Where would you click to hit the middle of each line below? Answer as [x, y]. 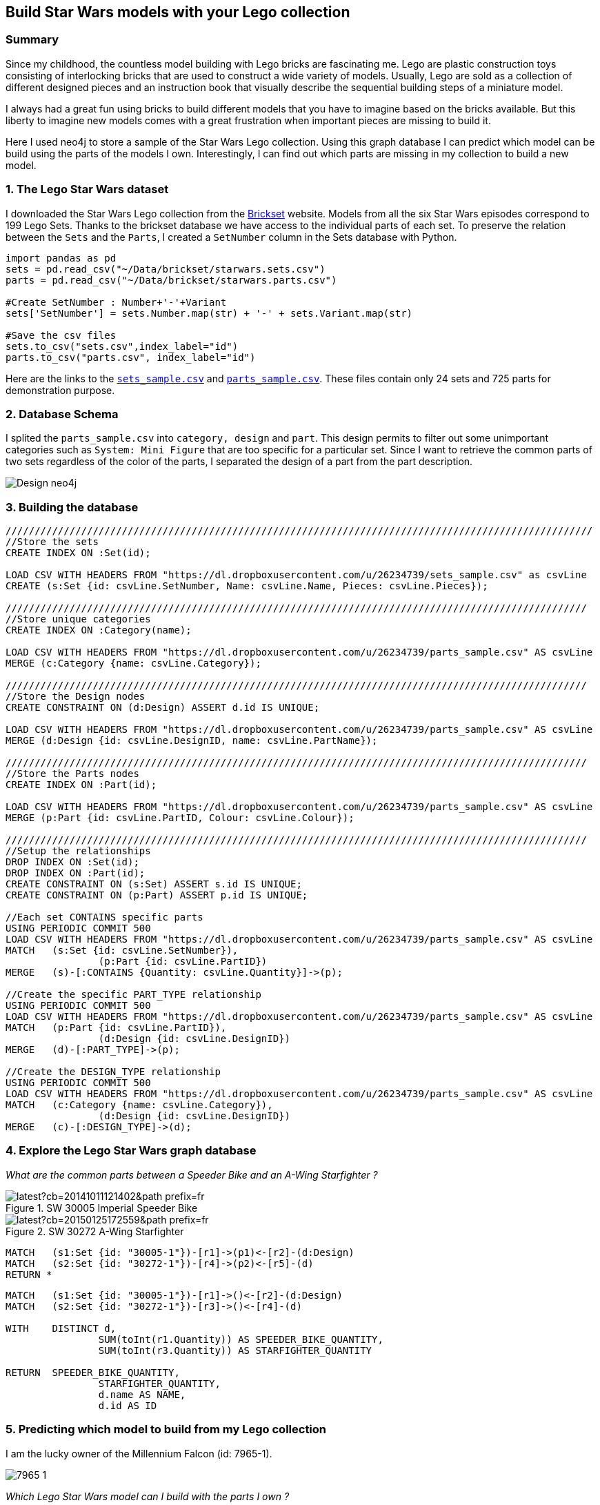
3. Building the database [72, 507]
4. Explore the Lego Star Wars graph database [131, 1151]
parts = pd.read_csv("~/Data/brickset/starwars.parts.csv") [171, 280]
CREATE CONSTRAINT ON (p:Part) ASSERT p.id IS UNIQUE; [157, 895]
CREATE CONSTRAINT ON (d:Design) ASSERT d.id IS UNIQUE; [163, 708]
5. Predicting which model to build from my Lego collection [166, 1429]
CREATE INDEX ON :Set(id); [78, 553]
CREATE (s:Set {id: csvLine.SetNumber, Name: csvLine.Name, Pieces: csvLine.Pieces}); [247, 586]
